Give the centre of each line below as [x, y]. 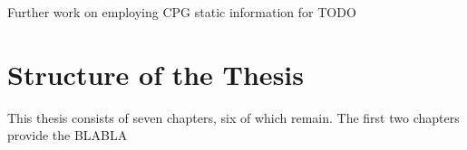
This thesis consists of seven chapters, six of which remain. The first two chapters [233, 117]
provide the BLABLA [68, 135]
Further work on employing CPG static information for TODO [182, 12]
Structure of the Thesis [156, 74]
